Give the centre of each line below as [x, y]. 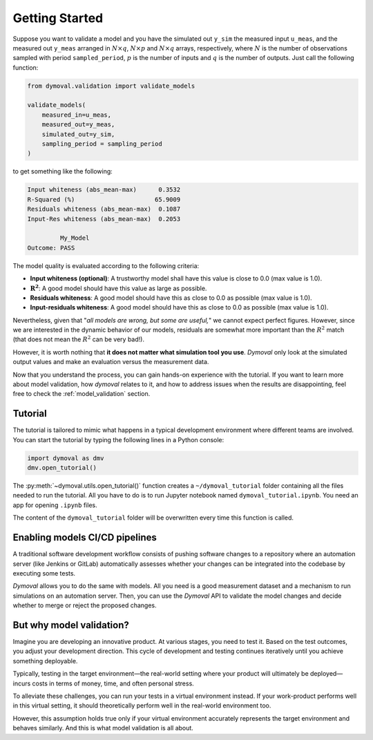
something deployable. [45, 661]
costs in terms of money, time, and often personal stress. [113, 683]
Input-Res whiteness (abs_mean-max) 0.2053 [104, 219]
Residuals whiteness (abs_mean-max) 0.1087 [104, 209]
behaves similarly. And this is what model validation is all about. [103, 728]
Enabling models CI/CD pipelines [85, 538]
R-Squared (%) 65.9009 [104, 199]
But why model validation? [71, 625]
